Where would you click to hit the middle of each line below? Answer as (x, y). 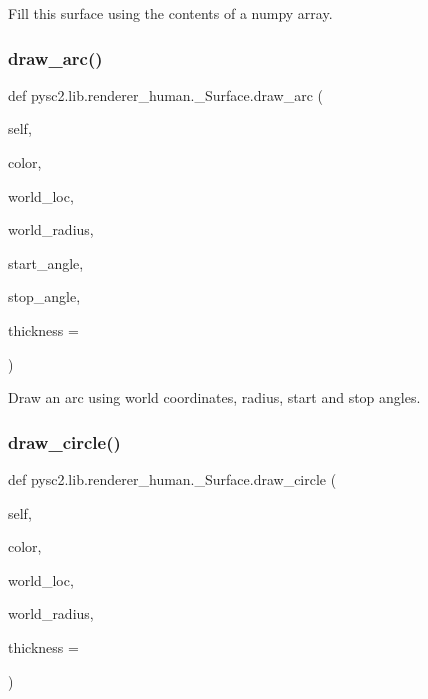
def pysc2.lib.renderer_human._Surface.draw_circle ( (172, 478)
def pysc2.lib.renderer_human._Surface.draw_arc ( (165, 94)
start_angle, (46, 262)
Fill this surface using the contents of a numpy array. (170, 13)
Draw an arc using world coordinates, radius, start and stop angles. (214, 397)
